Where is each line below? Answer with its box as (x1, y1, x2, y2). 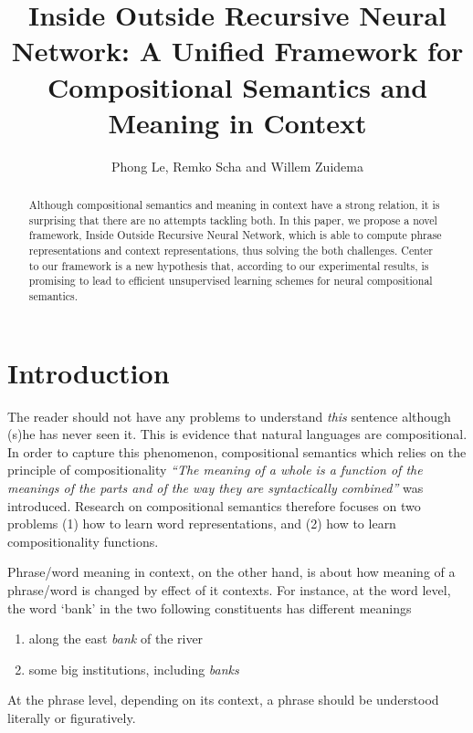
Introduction (7, 353, 170, 391)
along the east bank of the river (28, 629, 204, 648)
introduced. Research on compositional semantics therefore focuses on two (7, 496, 421, 515)
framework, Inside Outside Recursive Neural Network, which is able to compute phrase (28, 227, 442, 243)
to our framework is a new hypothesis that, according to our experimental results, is (28, 257, 429, 273)
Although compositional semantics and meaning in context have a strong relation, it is (28, 197, 440, 213)
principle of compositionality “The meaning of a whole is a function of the (7, 460, 423, 479)
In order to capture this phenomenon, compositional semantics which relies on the (7, 442, 467, 461)
